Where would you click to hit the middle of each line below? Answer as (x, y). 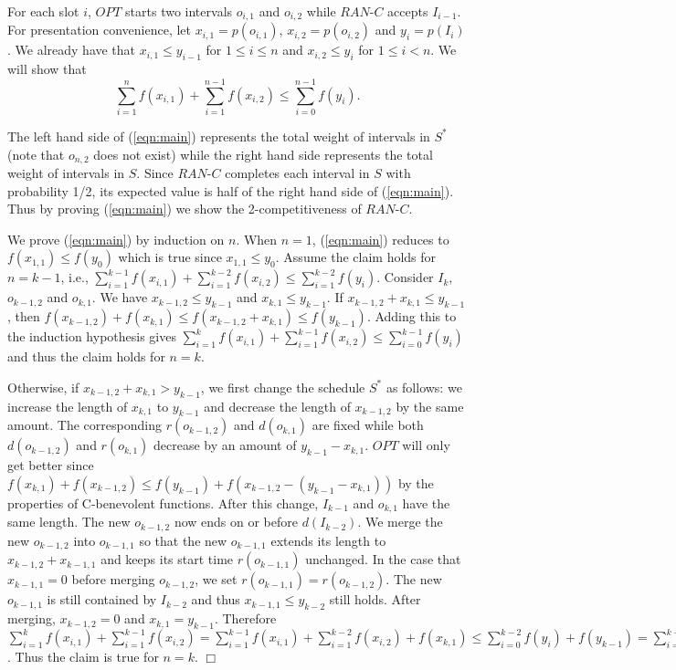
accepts (408, 11)
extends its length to (328, 540)
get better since (51, 465)
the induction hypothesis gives (92, 336)
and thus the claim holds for (86, 356)
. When (257, 239)
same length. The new (69, 522)
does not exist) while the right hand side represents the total (263, 154)
